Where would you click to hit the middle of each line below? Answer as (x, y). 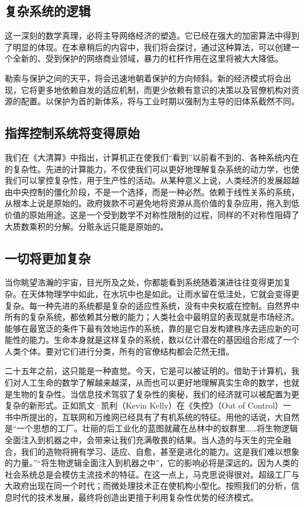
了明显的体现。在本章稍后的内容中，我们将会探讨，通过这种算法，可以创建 (148, 47)
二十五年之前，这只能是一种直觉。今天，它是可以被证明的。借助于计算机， (148, 371)
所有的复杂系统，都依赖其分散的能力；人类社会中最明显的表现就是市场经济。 (152, 317)
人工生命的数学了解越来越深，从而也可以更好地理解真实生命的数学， (152, 382)
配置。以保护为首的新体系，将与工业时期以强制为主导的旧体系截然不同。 (160, 101)
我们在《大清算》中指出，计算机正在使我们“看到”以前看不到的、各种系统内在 (152, 157)
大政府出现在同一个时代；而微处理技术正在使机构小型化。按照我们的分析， (148, 486)
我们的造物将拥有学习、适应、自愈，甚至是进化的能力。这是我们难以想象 (160, 451)
